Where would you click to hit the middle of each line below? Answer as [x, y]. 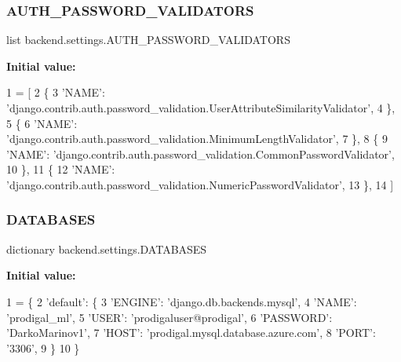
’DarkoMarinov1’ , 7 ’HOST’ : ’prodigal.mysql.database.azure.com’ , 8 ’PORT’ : [191, 333]
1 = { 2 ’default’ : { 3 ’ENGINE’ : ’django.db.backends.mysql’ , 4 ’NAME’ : [182, 301]
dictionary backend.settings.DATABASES [107, 249]
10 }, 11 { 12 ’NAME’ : [61, 169]
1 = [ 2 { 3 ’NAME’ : [56, 92]
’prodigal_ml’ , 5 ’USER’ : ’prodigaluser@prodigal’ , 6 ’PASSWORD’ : [170, 317]
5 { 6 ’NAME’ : [42, 123]
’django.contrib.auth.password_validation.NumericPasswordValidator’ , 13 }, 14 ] [200, 184]
